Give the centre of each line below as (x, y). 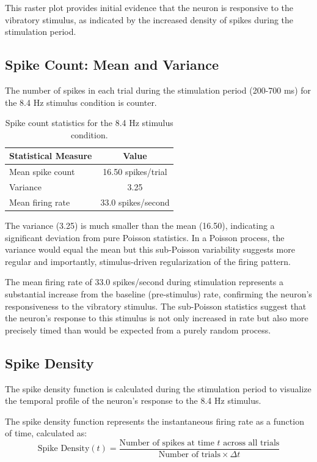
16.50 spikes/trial (135, 172)
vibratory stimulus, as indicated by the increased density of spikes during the (149, 19)
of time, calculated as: (46, 433)
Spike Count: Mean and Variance (112, 65)
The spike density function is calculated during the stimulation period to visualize (158, 388)
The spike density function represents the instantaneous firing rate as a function (155, 421)
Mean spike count (42, 172)
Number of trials (189, 454)
